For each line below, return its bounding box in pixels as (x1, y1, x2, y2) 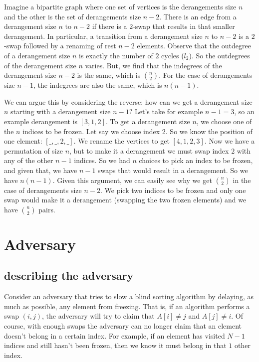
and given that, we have (4, 165, 77, 175)
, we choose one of (196, 116, 252, 126)
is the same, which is (77, 70, 141, 80)
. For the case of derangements (159, 70, 253, 80)
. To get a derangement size (105, 116, 190, 126)
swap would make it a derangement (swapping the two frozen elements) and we (4, 194, 247, 205)
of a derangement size (4, 50, 70, 60)
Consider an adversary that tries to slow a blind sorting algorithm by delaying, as (4, 291, 254, 302)
